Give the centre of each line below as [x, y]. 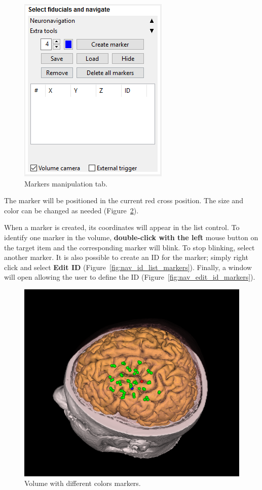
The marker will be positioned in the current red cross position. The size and [124, 200]
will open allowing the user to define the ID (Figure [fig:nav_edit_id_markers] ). [130, 277]
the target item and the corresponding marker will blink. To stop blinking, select [129, 247]
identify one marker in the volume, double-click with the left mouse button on [131, 237]
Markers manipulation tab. [66, 183]
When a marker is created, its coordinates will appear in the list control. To [122, 227]
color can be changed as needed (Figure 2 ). [71, 210]
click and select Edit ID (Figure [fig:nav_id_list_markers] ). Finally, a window [128, 267]
